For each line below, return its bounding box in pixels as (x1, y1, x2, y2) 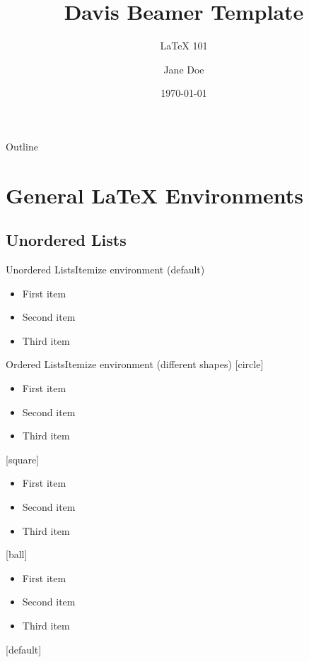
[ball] (6, 547, 28, 562)
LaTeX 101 (160, 38, 208, 53)
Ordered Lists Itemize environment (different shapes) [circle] (6, 357, 264, 372)
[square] (6, 451, 40, 466)
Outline (6, 138, 38, 153)
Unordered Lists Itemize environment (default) (6, 262, 205, 277)
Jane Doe (163, 61, 204, 76)
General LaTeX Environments (6, 180, 304, 209)
